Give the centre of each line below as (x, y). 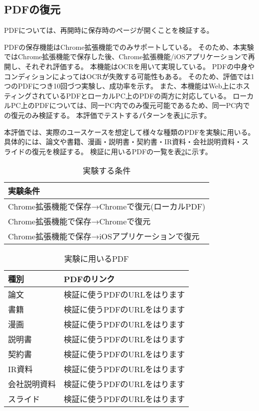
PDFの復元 (32, 9)
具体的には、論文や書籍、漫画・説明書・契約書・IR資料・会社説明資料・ (123, 142)
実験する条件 (107, 171)
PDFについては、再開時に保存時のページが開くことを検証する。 (109, 30)
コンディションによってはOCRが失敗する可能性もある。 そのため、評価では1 (129, 76)
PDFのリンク (89, 279)
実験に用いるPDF (96, 259)
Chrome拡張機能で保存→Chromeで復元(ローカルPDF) (107, 206)
